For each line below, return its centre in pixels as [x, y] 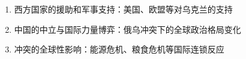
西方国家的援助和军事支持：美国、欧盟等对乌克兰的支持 [123, 9]
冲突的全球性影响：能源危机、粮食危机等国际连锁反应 [119, 49]
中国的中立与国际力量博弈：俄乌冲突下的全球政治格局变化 [127, 29]
